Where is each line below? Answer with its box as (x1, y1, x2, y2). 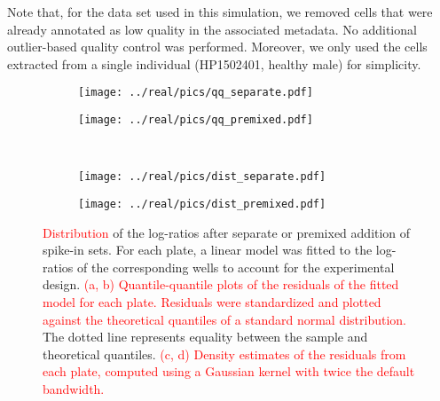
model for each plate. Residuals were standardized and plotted (43, 292, 381, 311)
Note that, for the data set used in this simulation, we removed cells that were (7, 3, 433, 20)
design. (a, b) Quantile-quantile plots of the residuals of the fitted (43, 275, 399, 294)
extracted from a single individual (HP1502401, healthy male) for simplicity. (7, 54, 421, 73)
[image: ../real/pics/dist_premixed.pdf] (78, 197, 326, 210)
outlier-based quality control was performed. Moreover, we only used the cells (7, 37, 428, 56)
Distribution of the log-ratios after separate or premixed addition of (43, 223, 411, 241)
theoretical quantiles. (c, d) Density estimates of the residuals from (43, 344, 406, 363)
